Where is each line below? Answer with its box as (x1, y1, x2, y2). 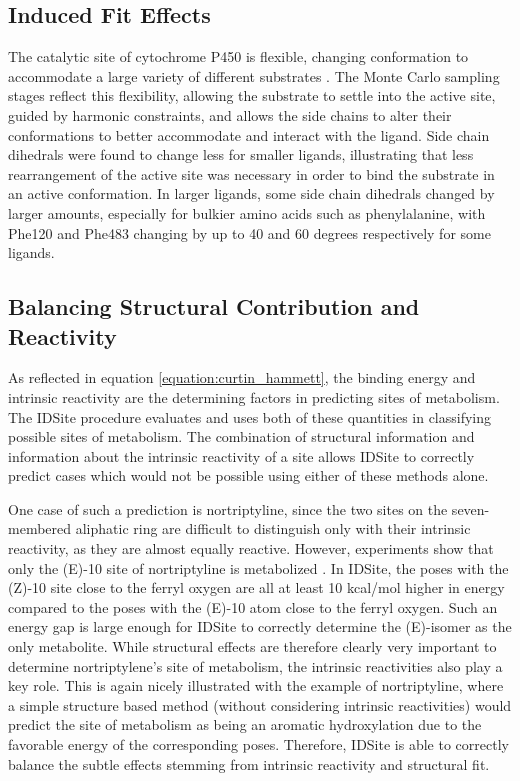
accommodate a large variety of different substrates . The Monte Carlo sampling (8, 65, 500, 86)
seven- (451, 498, 490, 519)
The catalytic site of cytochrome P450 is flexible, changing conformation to (8, 46, 469, 67)
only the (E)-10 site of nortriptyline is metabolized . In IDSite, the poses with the (8, 557, 509, 578)
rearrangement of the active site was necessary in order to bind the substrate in (8, 163, 495, 184)
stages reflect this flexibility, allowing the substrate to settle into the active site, (8, 85, 496, 106)
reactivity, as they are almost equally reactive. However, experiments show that (8, 538, 494, 559)
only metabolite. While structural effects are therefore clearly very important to (8, 636, 497, 657)
